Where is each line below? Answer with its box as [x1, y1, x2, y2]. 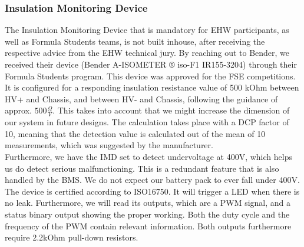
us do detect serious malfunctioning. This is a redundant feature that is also [5, 162, 279, 174]
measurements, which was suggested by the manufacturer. [5, 139, 213, 151]
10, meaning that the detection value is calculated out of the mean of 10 [5, 127, 266, 139]
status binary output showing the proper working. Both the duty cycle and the [5, 208, 290, 220]
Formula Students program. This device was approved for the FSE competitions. [5, 69, 296, 82]
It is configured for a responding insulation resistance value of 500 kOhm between [5, 81, 299, 94]
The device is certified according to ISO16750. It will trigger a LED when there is [5, 185, 300, 197]
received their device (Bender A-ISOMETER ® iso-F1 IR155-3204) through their [5, 58, 297, 70]
